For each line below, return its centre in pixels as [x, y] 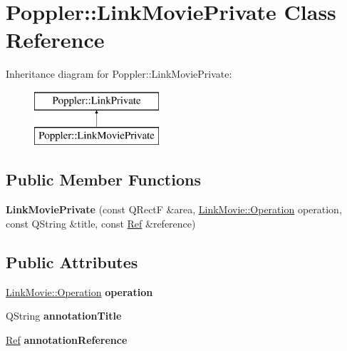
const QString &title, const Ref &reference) [101, 223]
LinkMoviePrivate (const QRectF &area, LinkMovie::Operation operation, [174, 209]
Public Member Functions [103, 179]
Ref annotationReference [67, 339]
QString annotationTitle [64, 316]
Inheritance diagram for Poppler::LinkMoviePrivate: [119, 74]
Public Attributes [72, 261]
